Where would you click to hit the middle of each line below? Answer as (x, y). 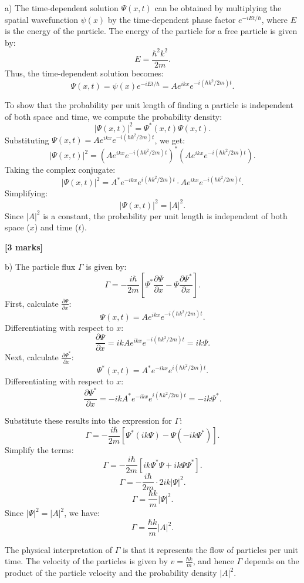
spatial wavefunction (41, 19)
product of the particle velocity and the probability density (111, 573)
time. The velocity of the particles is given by (86, 561)
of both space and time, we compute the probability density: (114, 116)
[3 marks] (24, 247)
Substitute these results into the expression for (88, 421)
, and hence (213, 561)
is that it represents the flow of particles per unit (210, 549)
